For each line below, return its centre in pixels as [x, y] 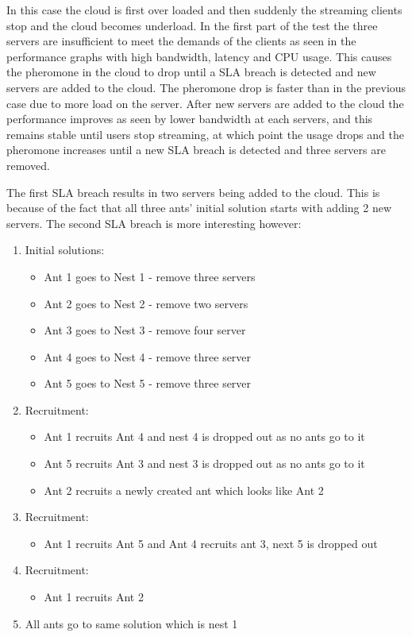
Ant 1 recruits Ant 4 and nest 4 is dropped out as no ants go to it [204, 436]
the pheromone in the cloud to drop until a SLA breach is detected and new [191, 72]
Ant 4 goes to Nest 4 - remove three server [148, 356]
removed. [28, 165]
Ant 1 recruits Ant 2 [94, 597]
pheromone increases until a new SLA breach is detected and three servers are [196, 150]
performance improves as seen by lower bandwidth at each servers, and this [190, 119]
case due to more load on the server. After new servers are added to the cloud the [205, 103]
